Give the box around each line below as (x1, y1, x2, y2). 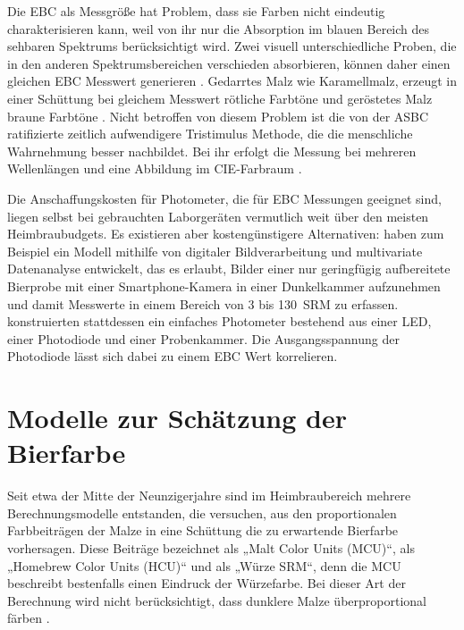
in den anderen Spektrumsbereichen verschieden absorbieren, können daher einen (7, 54, 451, 72)
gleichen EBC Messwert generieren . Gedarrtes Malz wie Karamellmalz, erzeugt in (7, 71, 457, 90)
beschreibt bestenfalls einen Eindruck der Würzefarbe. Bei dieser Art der (7, 574, 406, 592)
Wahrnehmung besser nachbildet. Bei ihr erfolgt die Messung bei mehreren (7, 141, 417, 160)
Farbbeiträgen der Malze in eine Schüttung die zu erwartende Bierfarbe (7, 521, 399, 540)
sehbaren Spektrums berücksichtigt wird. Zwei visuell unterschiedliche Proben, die (7, 37, 457, 55)
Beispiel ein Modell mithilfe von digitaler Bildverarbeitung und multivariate (7, 241, 423, 260)
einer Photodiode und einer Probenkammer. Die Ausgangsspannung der (7, 329, 400, 348)
